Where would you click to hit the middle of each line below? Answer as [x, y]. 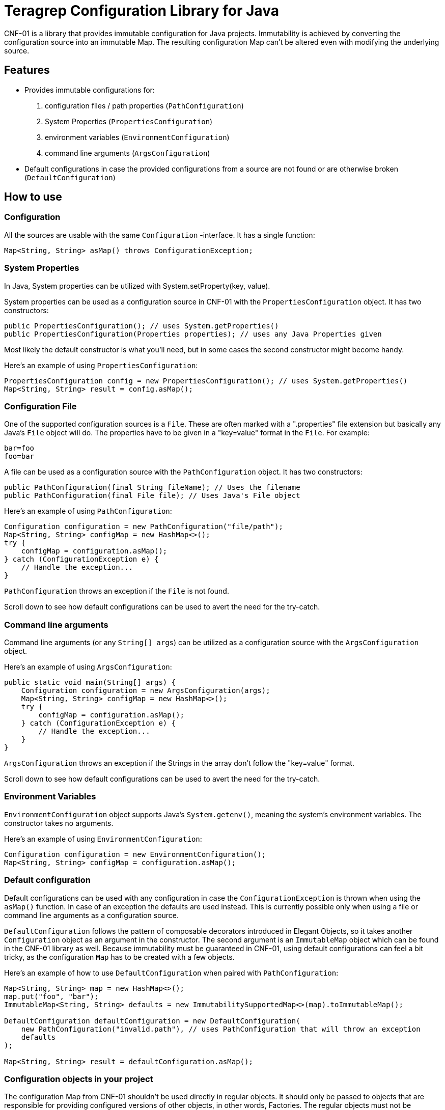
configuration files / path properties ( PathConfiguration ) [144, 105]
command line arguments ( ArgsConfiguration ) [128, 153]
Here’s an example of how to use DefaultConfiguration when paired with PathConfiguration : [171, 973]
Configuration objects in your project [79, 1079]
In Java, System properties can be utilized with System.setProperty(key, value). [137, 286]
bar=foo [19, 448]
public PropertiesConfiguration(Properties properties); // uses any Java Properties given [193, 334]
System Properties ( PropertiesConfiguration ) [129, 121]
